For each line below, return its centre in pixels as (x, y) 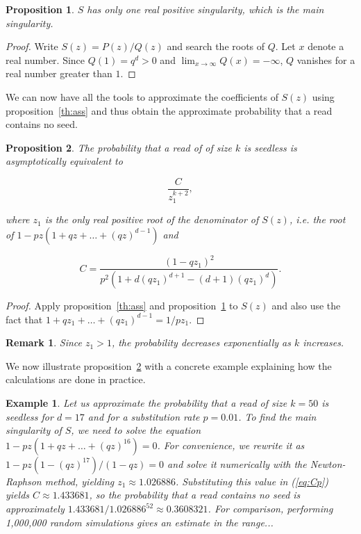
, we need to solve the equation (136, 430)
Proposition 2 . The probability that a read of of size (119, 147)
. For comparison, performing (270, 509)
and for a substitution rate (144, 416)
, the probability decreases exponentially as (201, 342)
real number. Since (45, 59)
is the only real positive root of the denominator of (152, 219)
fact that (24, 319)
